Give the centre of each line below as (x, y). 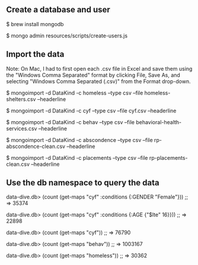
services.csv (22, 128)
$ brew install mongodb (35, 24)
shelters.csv (21, 99)
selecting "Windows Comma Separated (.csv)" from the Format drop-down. (98, 81)
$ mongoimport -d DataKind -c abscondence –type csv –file (79, 140)
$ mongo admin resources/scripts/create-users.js (67, 36)
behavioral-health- (159, 122)
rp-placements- (168, 157)
